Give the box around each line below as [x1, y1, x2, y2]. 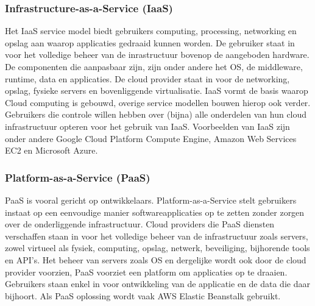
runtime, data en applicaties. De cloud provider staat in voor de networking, [5, 72, 290, 85]
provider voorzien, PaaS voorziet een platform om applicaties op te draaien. [5, 265, 288, 278]
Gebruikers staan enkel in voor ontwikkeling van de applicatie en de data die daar [5, 277, 310, 290]
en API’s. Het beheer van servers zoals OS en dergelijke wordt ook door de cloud [5, 253, 306, 266]
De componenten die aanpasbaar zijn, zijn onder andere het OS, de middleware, [5, 60, 303, 73]
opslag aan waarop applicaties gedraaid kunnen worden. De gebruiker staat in [5, 36, 295, 49]
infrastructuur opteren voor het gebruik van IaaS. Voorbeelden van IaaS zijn [5, 119, 290, 132]
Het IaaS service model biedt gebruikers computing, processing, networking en [5, 24, 297, 37]
